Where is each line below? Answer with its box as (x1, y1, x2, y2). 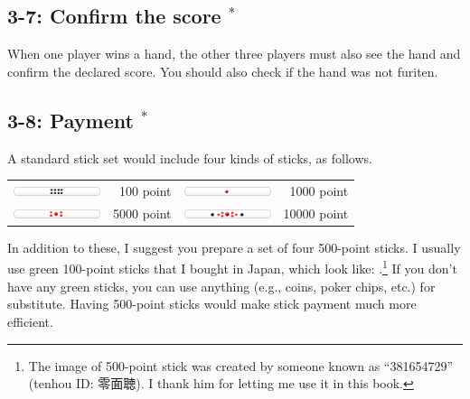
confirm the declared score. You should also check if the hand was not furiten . (7, 61, 438, 80)
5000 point (113, 203, 172, 222)
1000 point (289, 181, 349, 199)
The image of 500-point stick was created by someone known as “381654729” (28, 356, 454, 375)
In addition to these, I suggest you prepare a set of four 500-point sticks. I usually (7, 237, 461, 256)
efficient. (7, 311, 53, 330)
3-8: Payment (7, 106, 134, 134)
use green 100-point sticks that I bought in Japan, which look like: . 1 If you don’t (7, 256, 457, 278)
